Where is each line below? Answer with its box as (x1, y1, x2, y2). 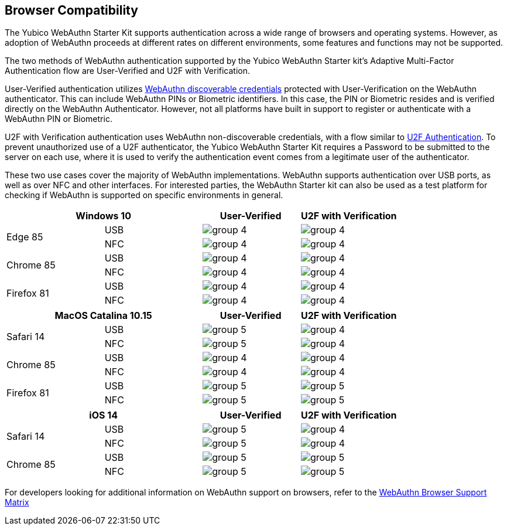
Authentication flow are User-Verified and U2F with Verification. (5, 66, 251, 76)
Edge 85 (6, 231, 43, 243)
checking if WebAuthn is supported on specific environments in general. (5, 190, 283, 201)
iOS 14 (89, 409, 118, 422)
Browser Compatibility (5, 3, 138, 18)
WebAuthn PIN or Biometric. (5, 114, 112, 124)
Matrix (5, 497, 29, 508)
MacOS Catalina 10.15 (54, 310, 152, 322)
